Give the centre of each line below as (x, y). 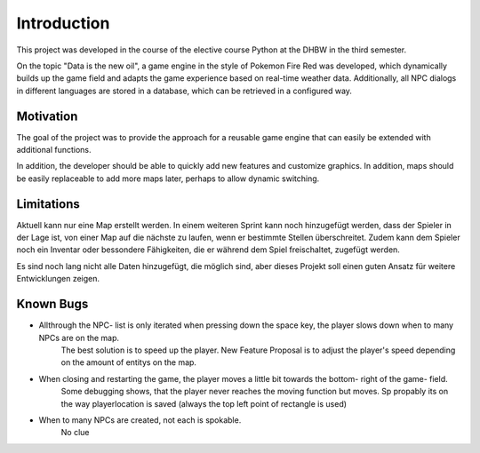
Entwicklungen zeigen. (58, 279)
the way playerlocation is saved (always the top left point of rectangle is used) (204, 403)
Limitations (48, 204)
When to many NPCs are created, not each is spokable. (140, 420)
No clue (75, 433)
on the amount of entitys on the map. (129, 362)
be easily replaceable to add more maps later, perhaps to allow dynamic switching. (168, 179)
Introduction (63, 23)
